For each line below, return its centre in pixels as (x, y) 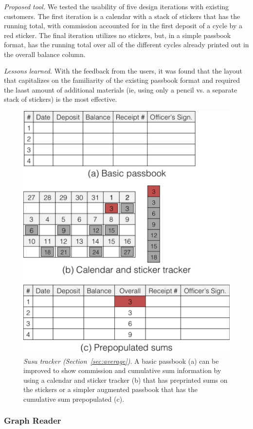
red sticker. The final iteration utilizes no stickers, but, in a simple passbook (117, 35)
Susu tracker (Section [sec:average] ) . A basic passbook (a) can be (121, 361)
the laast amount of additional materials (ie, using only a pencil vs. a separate (121, 89)
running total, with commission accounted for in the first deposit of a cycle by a (123, 26)
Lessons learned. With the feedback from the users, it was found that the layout (123, 70)
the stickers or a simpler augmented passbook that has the (110, 389)
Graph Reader (33, 420)
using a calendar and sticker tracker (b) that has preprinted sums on (126, 380)
